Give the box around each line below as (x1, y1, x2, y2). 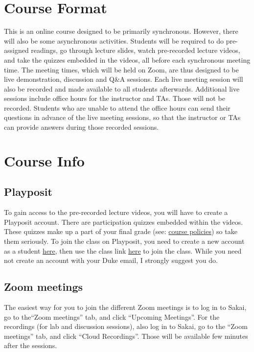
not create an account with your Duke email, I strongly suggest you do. (4, 255, 218, 265)
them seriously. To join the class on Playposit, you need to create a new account (4, 236, 245, 246)
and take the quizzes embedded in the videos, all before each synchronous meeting (4, 54, 251, 65)
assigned (4, 45, 29, 55)
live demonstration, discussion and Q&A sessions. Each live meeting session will (4, 74, 243, 84)
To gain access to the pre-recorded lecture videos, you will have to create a (4, 207, 228, 217)
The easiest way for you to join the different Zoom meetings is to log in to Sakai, (4, 302, 247, 312)
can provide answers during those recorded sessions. (4, 122, 159, 132)
